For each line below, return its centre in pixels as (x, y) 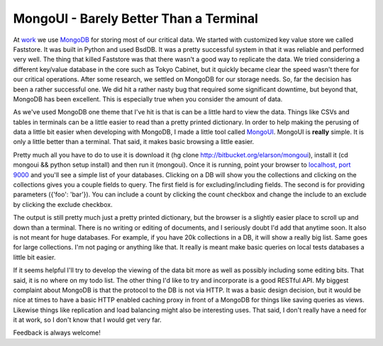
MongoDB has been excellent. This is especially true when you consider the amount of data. (148, 99)
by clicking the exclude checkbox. (63, 204)
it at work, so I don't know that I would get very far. (88, 320)
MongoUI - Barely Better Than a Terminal (136, 18)
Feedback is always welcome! (57, 333)
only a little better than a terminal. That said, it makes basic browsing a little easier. (134, 142)
